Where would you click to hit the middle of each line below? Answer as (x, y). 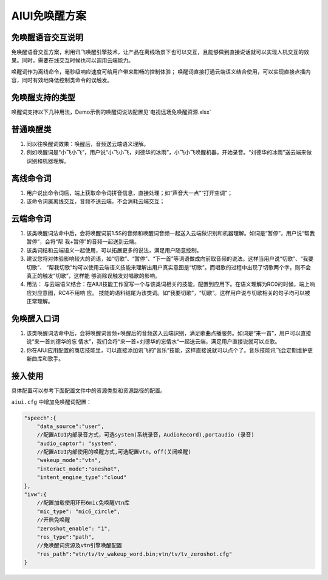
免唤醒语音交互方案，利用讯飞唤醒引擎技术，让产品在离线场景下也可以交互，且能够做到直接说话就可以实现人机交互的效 (160, 52)
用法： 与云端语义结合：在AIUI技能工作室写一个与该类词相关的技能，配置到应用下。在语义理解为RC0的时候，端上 (168, 284)
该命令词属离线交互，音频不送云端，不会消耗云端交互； (96, 201)
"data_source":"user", (70, 426)
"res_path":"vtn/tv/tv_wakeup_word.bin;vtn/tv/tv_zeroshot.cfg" (135, 554)
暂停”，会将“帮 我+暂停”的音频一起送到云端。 (83, 242)
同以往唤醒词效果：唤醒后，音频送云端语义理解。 (87, 144)
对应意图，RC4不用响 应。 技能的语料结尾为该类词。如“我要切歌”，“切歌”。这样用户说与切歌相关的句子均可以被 (171, 292)
